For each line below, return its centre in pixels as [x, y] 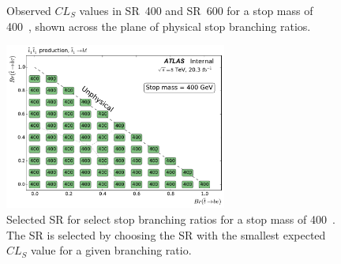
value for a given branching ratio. [111, 250]
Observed [29, 10]
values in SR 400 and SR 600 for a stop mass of [196, 10]
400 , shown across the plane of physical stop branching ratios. [159, 26]
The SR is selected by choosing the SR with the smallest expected [166, 234]
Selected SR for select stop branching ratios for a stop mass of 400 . [171, 219]
